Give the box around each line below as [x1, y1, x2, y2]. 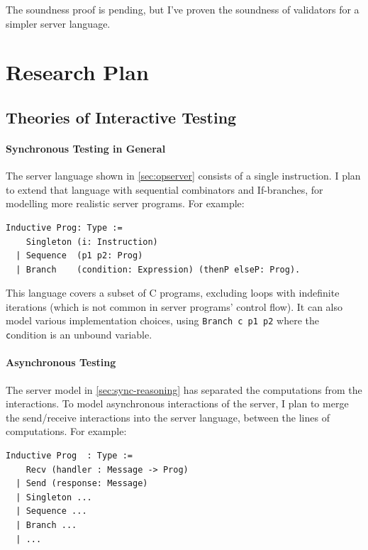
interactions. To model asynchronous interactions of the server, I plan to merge [6, 396, 349, 411]
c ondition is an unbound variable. [6, 327, 152, 342]
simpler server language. [6, 16, 111, 31]
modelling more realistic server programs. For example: [6, 196, 245, 211]
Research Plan [6, 57, 149, 87]
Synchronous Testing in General [6, 141, 166, 155]
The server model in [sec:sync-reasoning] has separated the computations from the [6, 382, 362, 397]
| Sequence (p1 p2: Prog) [16, 251, 143, 261]
